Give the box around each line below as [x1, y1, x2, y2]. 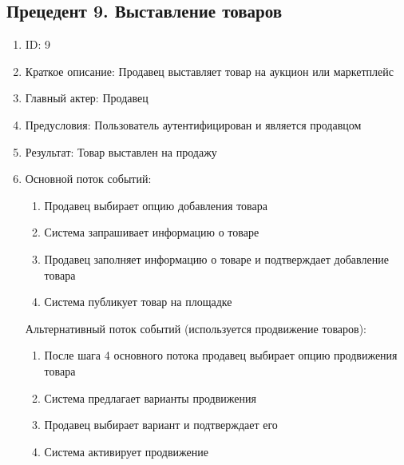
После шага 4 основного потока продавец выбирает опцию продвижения [44, 347, 398, 364]
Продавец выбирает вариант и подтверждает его [44, 416, 278, 433]
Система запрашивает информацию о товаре [44, 224, 259, 240]
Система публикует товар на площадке [44, 293, 232, 310]
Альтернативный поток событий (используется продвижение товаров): [25, 320, 367, 336]
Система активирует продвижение [44, 443, 208, 459]
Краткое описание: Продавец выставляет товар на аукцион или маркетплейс [25, 62, 394, 79]
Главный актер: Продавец [25, 89, 149, 106]
